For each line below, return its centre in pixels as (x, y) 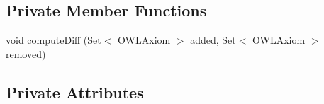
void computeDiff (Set (54, 40)
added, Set (213, 40)
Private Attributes (75, 92)
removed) (26, 53)
